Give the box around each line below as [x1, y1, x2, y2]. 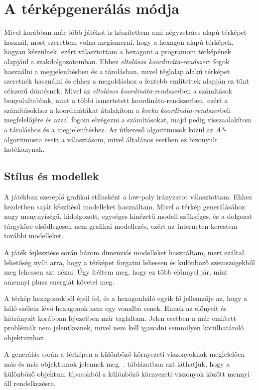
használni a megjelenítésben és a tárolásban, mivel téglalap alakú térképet [4, 66, 230, 76]
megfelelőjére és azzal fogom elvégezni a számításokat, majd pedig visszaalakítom [4, 114, 252, 125]
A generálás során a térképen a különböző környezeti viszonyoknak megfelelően [4, 349, 245, 359]
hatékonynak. [4, 144, 45, 154]
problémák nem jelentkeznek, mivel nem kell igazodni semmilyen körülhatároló [4, 322, 244, 333]
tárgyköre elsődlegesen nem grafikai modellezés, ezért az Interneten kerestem [4, 220, 238, 231]
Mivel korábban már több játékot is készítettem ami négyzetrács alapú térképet [4, 27, 247, 37]
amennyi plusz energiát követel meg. [4, 276, 115, 287]
